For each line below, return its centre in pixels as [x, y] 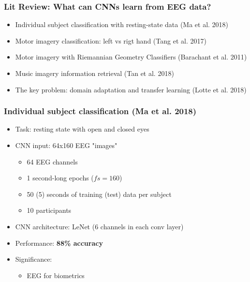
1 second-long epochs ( [60, 178]
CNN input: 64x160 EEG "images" [66, 145]
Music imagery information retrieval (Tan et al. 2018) [95, 73]
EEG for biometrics [56, 275]
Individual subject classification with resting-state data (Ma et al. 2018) [122, 24]
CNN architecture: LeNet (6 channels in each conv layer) [99, 226]
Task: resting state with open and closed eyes [82, 129]
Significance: [34, 259]
